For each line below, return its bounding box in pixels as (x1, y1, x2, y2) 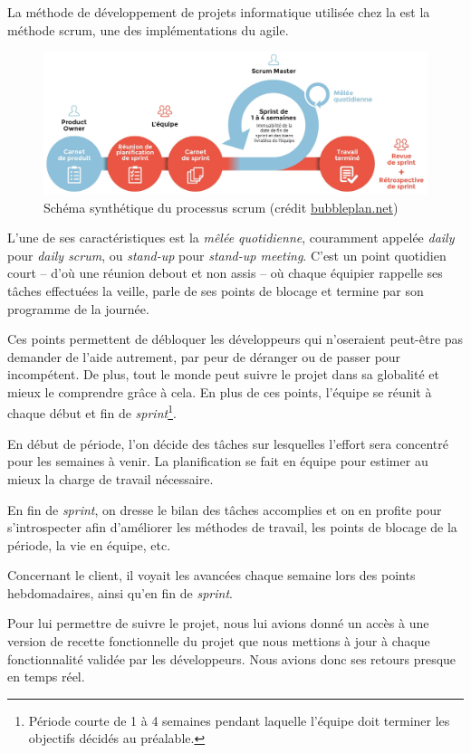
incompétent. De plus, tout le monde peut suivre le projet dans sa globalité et (7, 365, 439, 384)
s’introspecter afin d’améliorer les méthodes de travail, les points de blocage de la (7, 518, 457, 537)
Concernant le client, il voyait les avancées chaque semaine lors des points (7, 566, 416, 585)
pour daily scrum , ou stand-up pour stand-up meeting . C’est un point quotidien (7, 245, 447, 264)
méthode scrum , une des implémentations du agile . (7, 20, 289, 39)
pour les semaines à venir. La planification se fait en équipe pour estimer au (7, 452, 428, 471)
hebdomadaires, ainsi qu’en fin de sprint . (7, 583, 233, 602)
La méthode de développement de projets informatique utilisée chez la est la (7, 3, 430, 21)
